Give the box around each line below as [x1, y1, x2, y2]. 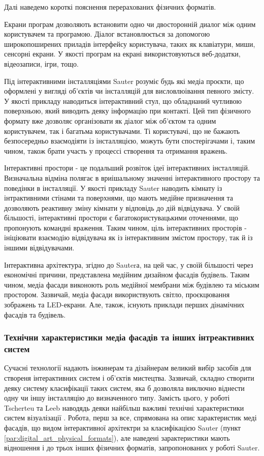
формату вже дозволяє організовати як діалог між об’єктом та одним [4, 115, 216, 126]
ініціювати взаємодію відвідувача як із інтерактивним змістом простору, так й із [4, 232, 253, 243]
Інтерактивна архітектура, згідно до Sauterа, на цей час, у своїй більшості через [4, 259, 253, 270]
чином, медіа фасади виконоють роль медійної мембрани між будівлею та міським [4, 279, 259, 290]
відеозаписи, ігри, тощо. [4, 58, 79, 69]
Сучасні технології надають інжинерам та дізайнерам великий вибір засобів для [4, 362, 251, 373]
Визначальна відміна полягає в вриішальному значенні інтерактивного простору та [4, 172, 260, 183]
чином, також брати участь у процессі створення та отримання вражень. [4, 145, 228, 156]
